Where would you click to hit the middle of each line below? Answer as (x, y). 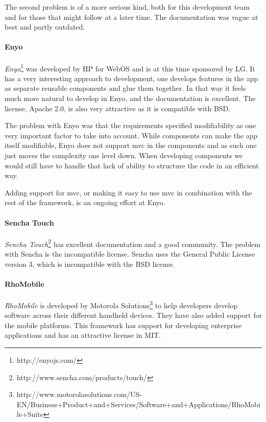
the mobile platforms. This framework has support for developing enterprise (123, 325)
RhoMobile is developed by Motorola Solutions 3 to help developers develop (121, 304)
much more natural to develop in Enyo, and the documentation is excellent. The (130, 98)
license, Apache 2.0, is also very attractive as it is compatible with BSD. (118, 108)
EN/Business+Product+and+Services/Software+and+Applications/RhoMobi (138, 404)
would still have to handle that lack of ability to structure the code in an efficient (132, 165)
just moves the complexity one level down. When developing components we (124, 155)
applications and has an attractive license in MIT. (83, 335)
